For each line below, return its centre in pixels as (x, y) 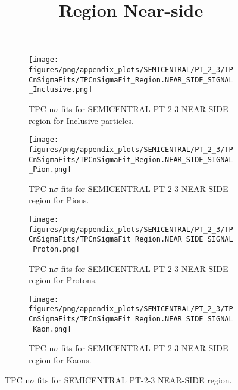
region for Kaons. (60, 360)
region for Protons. (63, 280)
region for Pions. (59, 200)
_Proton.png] (54, 249)
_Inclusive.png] (61, 90)
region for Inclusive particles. (81, 120)
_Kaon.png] (50, 329)
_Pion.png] (50, 170)
